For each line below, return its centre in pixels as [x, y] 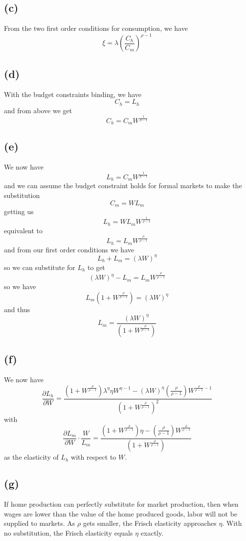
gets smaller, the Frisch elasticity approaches [150, 523]
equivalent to [23, 230]
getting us [19, 211]
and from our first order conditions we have [69, 249]
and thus [17, 309]
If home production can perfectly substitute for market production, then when [121, 504]
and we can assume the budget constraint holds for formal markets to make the [123, 185]
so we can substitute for [40, 267]
